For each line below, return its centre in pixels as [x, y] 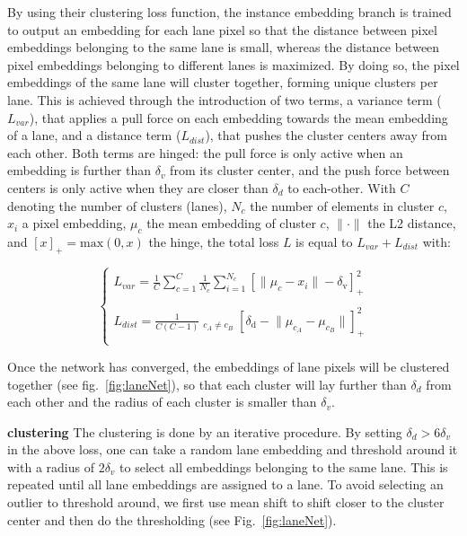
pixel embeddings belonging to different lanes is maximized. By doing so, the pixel [233, 64]
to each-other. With [342, 187]
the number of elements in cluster [342, 205]
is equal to [324, 241]
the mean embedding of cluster [231, 223]
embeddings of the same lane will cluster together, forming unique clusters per [223, 82]
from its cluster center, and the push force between [310, 170]
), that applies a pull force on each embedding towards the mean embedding [238, 117]
